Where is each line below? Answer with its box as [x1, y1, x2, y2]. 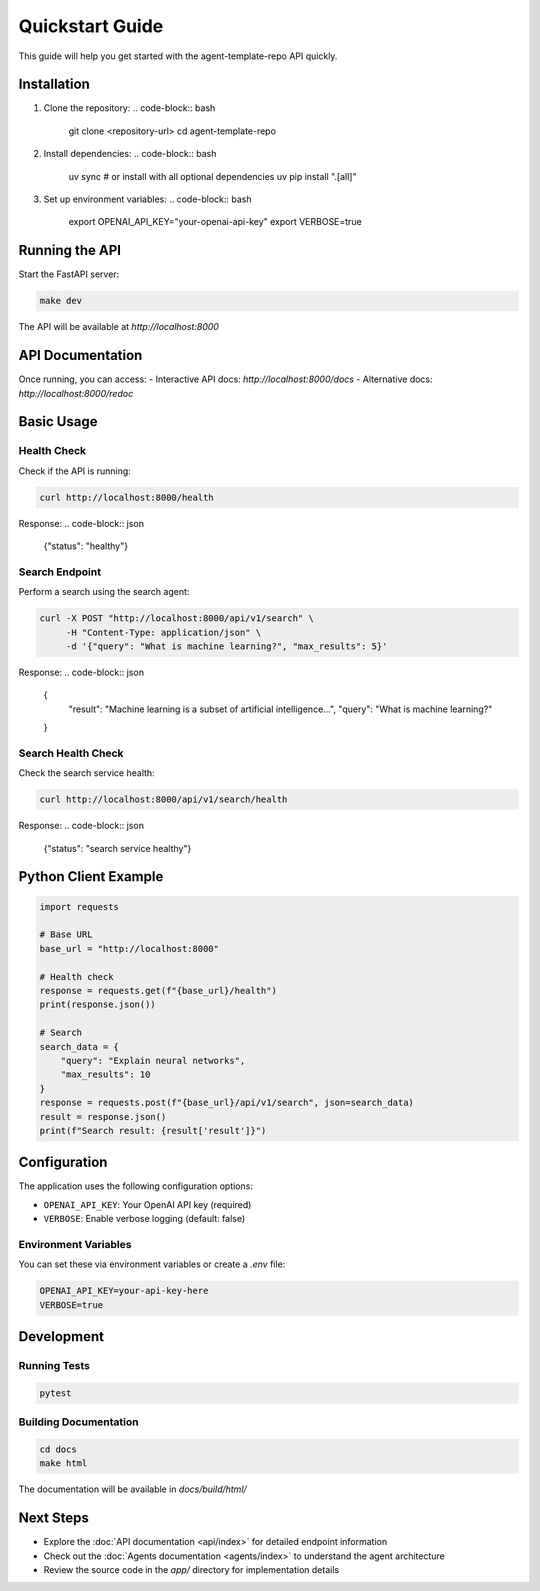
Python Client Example [18, 868, 164, 885]
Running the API [18, 242, 122, 259]
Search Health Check [18, 746, 124, 760]
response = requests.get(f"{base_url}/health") [39, 985, 277, 996]
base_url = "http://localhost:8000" [39, 943, 220, 954]
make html [39, 1458, 88, 1469]
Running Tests [18, 1359, 90, 1373]
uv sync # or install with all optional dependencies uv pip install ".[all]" [68, 170, 357, 182]
